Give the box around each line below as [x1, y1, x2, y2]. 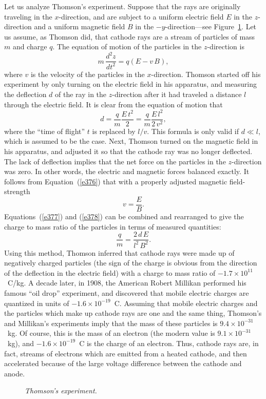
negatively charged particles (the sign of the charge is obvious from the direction [4, 257, 257, 268]
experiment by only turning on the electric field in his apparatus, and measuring [4, 79, 257, 89]
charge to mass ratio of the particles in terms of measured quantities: [4, 221, 221, 232]
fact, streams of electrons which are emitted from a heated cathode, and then [4, 348, 247, 358]
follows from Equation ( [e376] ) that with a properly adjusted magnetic [4, 176, 227, 186]
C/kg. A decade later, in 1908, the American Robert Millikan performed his [7, 277, 246, 288]
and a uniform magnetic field [34, 21, 125, 32]
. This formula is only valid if [147, 125, 239, 136]
